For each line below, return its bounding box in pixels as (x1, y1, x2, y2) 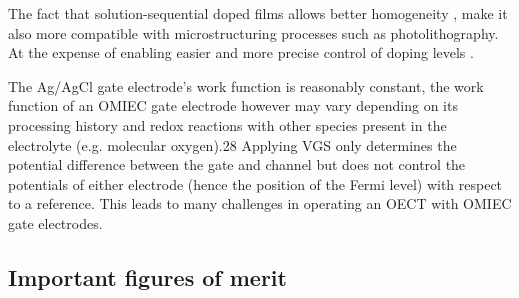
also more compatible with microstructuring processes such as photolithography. (8, 22, 499, 43)
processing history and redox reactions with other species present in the (8, 114, 447, 135)
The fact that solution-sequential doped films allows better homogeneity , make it (8, 3, 508, 23)
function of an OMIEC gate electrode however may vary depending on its (8, 95, 458, 116)
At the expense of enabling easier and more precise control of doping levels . (8, 42, 474, 63)
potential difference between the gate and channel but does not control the (8, 154, 466, 175)
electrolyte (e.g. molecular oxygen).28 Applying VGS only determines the (8, 134, 457, 155)
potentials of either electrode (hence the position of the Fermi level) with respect (8, 173, 503, 194)
